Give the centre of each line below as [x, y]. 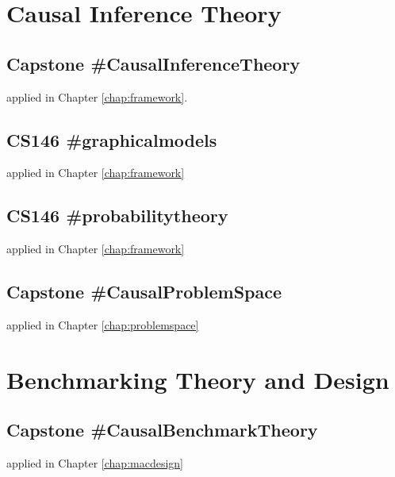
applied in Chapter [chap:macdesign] [95, 463]
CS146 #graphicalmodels [112, 139]
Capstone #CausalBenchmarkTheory [162, 430]
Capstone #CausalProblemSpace [144, 292]
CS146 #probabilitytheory [117, 215]
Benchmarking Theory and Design [198, 379]
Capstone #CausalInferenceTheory [153, 63]
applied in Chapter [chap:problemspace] [103, 324]
